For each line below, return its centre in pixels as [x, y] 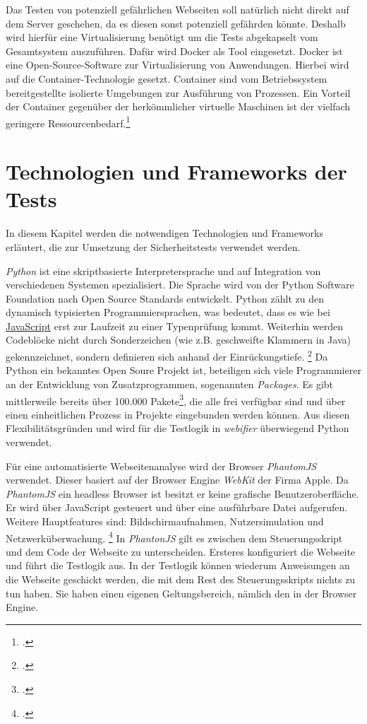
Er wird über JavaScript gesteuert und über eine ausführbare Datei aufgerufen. [177, 507]
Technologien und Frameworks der [176, 171]
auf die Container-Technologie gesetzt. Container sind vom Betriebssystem [167, 78]
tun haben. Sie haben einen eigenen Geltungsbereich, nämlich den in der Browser [181, 593]
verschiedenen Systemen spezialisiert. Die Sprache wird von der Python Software [180, 285]
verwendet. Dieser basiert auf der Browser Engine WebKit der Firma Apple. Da [177, 480]
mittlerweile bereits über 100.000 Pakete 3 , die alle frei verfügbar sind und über [176, 399]
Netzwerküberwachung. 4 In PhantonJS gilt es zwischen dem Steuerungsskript [174, 537]
